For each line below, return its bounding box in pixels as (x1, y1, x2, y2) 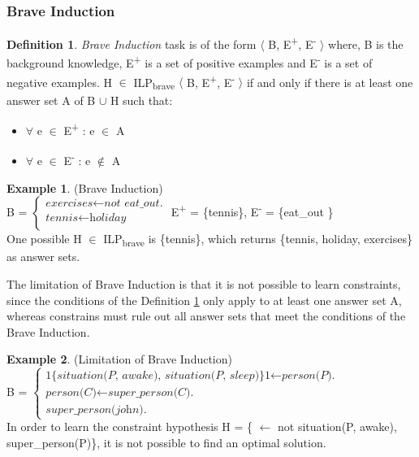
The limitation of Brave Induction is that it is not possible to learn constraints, (6, 275, 401, 292)
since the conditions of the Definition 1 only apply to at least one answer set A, (6, 291, 402, 308)
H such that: (110, 91, 173, 108)
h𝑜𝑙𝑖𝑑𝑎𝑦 (89, 211, 127, 224)
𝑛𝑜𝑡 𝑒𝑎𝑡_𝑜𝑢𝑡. (104, 197, 163, 209)
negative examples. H (6, 73, 112, 90)
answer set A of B (6, 91, 96, 108)
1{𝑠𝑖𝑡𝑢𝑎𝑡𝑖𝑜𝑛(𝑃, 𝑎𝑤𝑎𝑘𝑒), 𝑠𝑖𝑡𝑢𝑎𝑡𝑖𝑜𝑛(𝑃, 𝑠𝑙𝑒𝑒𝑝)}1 (45, 370, 271, 382)
